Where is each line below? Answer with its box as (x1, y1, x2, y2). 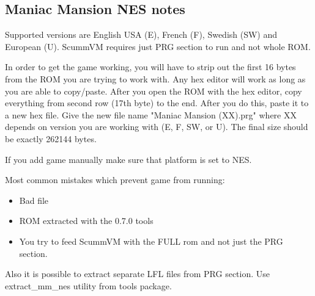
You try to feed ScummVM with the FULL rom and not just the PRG (19, 234, 283, 247)
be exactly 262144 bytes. (5, 132, 97, 145)
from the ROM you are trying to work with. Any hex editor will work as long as (5, 72, 306, 85)
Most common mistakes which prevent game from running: (5, 173, 225, 186)
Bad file (19, 193, 49, 206)
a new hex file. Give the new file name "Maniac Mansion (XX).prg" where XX (5, 108, 297, 121)
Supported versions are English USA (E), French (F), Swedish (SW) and (5, 28, 278, 41)
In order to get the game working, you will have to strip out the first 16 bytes (5, 60, 296, 73)
